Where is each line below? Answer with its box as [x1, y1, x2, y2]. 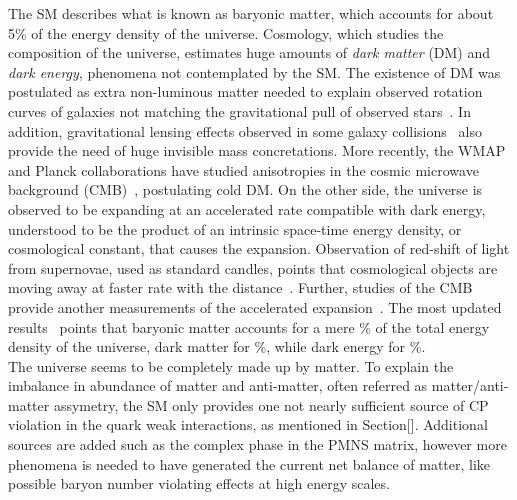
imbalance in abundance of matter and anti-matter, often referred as [8, 375, 428, 396]
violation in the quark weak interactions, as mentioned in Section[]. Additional [8, 414, 488, 435]
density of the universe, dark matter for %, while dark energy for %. [8, 336, 426, 357]
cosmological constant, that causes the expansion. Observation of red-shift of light [8, 238, 510, 259]
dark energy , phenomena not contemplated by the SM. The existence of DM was [8, 61, 501, 82]
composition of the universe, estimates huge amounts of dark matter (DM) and [8, 42, 491, 63]
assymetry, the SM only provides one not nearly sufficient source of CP [53, 394, 489, 415]
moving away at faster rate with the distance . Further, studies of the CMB [8, 277, 473, 298]
